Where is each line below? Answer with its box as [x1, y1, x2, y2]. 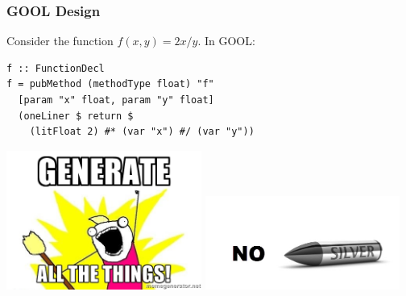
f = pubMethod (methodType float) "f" [6, 78, 214, 90]
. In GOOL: [197, 32, 255, 49]
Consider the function [6, 32, 114, 49]
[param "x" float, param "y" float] [18, 94, 214, 106]
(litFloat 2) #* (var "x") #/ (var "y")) [29, 126, 255, 138]
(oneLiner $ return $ [18, 110, 134, 122]
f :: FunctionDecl [6, 62, 105, 74]
